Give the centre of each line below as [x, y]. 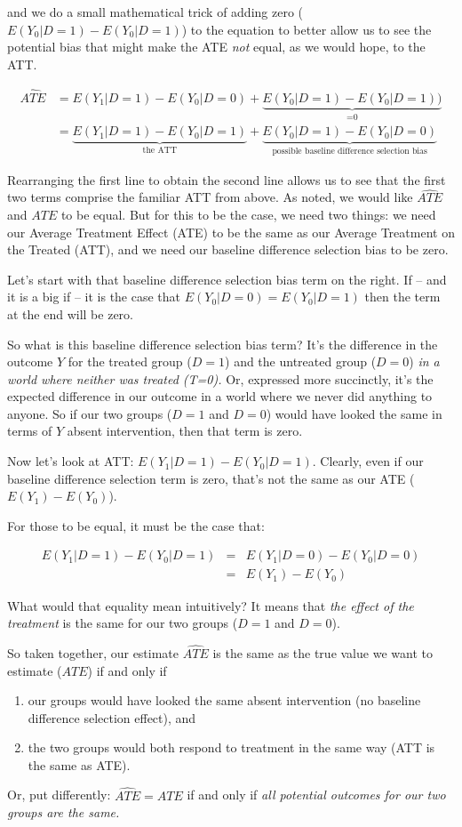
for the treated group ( [130, 361]
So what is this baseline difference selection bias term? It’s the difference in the [223, 344]
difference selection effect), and [112, 717]
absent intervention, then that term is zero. [185, 431]
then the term [402, 297]
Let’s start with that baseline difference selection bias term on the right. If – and [227, 279]
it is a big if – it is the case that [94, 297]
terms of [30, 431]
